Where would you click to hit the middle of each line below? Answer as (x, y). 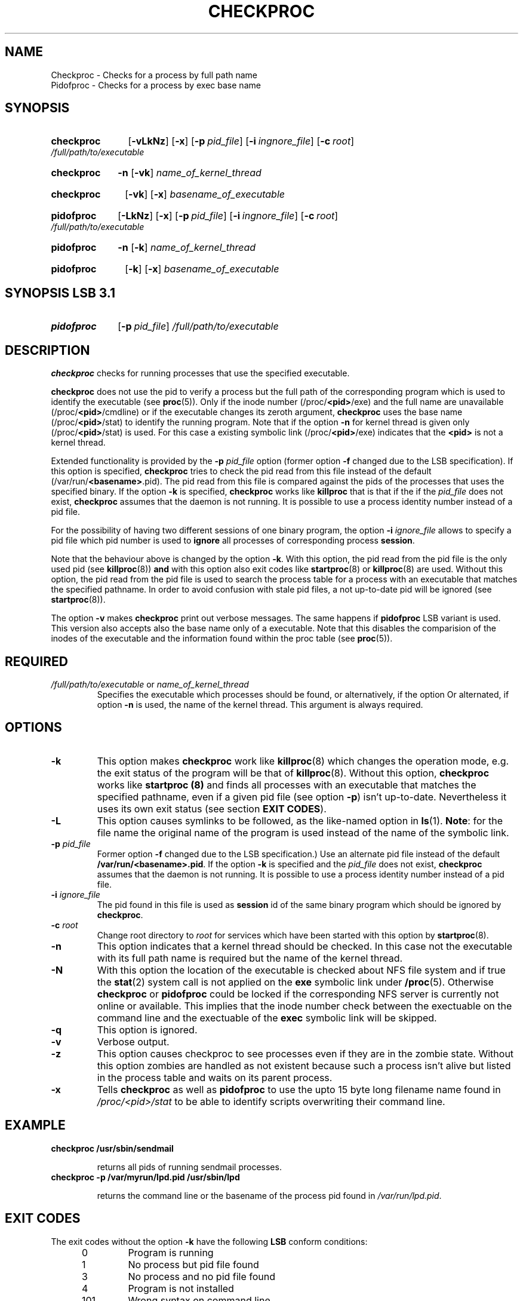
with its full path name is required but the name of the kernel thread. (250, 958)
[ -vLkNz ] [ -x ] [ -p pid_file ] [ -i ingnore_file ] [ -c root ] (241, 141)
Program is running (171, 1252)
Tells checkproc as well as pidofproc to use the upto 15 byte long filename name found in (299, 1089)
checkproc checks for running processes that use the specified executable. (200, 373)
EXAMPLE (35, 1125)
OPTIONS (33, 728)
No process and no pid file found (202, 1276)
